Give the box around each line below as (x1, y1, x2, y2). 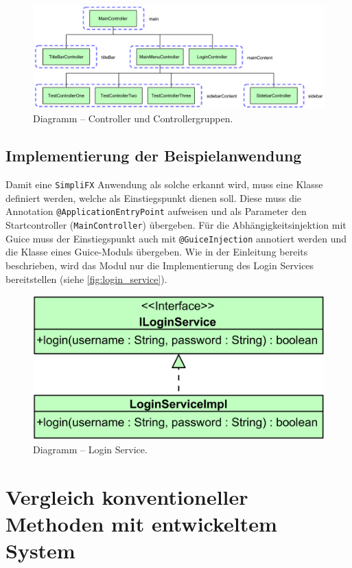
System (5, 536, 75, 565)
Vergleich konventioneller (5, 482, 248, 510)
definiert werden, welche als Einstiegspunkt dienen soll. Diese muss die (5, 190, 302, 205)
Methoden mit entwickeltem (5, 510, 277, 538)
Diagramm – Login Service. (33, 442, 148, 457)
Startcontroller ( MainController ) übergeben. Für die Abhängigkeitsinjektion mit (5, 218, 347, 232)
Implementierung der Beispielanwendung (5, 145, 302, 166)
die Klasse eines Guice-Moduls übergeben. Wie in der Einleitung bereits (5, 245, 308, 259)
